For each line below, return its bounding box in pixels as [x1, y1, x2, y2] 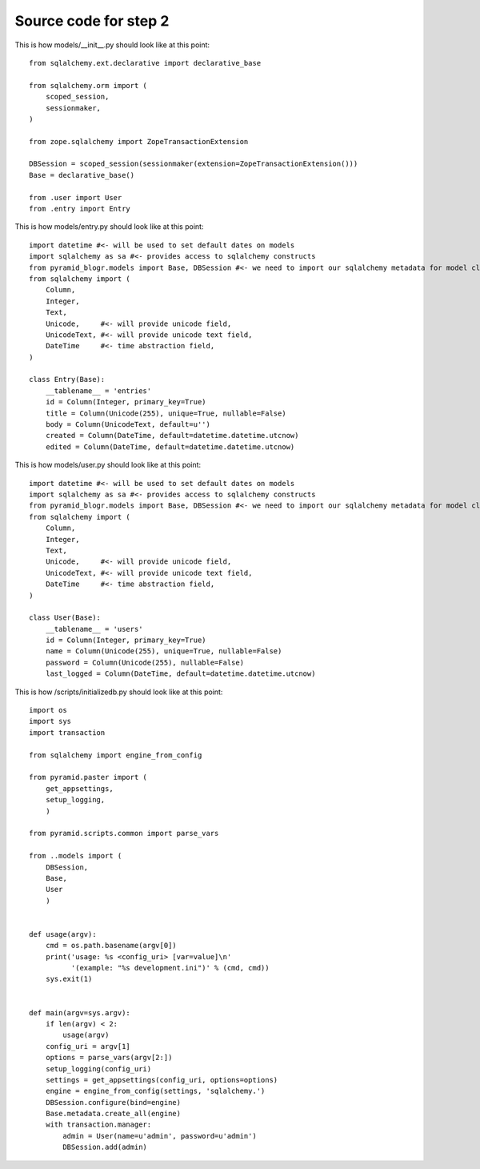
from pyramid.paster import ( [29, 773, 148, 782]
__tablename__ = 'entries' [45, 386, 152, 396]
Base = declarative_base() [29, 171, 135, 179]
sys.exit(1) [45, 974, 93, 984]
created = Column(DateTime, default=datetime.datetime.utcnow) [45, 431, 299, 440]
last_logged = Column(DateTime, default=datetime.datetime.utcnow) [45, 669, 316, 678]
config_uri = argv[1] [45, 1042, 131, 1050]
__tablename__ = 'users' [45, 625, 143, 633]
